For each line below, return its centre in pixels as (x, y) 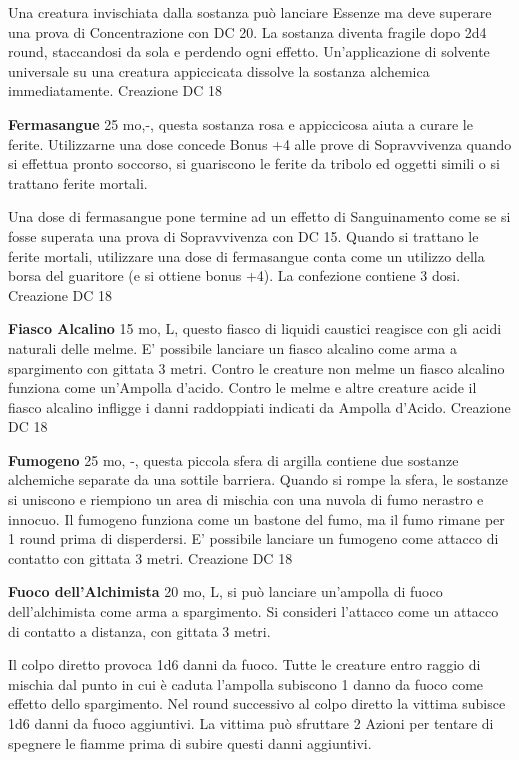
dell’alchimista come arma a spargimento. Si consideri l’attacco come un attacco (253, 611)
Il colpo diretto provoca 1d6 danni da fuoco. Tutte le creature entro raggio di (244, 664)
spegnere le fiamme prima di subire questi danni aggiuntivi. (190, 742)
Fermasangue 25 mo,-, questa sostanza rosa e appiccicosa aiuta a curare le (240, 123)
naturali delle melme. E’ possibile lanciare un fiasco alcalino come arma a (232, 347)
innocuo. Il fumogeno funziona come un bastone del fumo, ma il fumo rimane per (256, 518)
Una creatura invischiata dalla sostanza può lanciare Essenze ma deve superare (250, 12)
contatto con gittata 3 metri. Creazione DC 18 (150, 557)
